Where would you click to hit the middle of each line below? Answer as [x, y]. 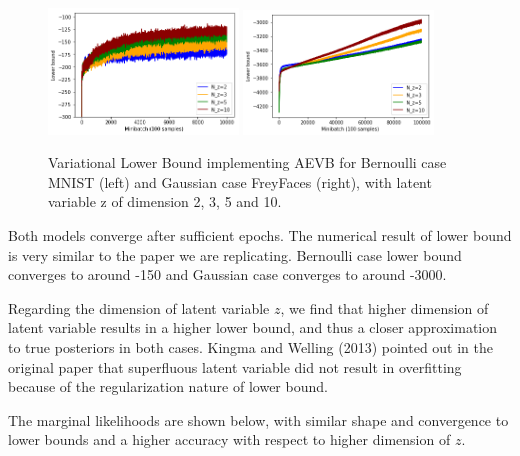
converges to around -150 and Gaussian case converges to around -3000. [227, 274]
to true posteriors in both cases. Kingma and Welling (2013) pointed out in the [251, 346]
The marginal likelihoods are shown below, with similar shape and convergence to [258, 419]
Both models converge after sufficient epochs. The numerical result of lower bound [260, 234]
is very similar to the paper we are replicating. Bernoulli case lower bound [235, 254]
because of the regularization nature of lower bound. [168, 386]
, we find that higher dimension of [384, 307]
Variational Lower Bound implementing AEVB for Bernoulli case [247, 162]
